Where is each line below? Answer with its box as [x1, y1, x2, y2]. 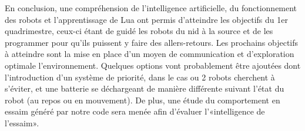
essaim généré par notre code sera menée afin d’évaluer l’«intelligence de [5, 105, 265, 117]
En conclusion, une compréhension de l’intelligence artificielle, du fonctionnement [5, 2, 297, 14]
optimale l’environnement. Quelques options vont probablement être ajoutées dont [5, 59, 301, 71]
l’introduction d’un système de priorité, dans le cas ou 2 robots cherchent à [5, 70, 275, 83]
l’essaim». [5, 116, 39, 129]
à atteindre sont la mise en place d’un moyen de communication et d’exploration [5, 48, 294, 60]
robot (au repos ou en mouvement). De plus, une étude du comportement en [5, 93, 280, 106]
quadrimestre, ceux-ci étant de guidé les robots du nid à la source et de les [5, 25, 273, 37]
